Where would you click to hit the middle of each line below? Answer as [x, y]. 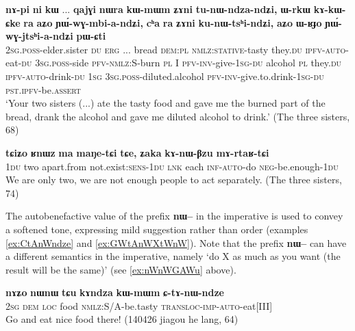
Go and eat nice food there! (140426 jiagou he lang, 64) [122, 319]
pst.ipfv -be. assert [44, 89]
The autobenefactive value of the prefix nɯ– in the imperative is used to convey [174, 216]
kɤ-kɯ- [330, 9]
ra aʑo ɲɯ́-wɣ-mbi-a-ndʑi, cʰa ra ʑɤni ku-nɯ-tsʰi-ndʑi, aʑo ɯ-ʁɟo [173, 22]
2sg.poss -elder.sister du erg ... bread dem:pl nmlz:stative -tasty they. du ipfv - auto [176, 49]
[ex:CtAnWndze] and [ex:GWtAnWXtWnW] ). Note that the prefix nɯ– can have [176, 242]
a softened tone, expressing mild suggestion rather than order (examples [157, 229]
